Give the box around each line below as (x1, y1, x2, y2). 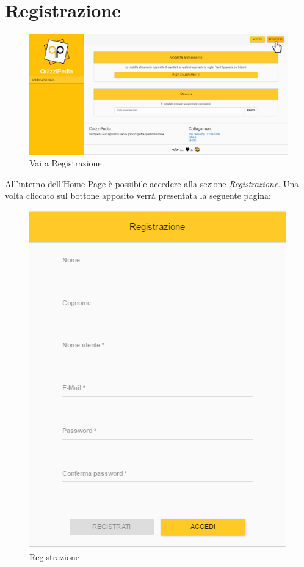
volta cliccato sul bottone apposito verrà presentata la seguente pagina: (5, 189, 271, 202)
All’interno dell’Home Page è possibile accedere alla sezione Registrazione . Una (5, 177, 299, 190)
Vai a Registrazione (29, 157, 102, 169)
